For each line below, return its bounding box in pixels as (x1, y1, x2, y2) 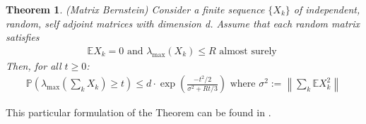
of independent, (293, 2, 360, 16)
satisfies (6, 30, 40, 44)
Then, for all (6, 58, 61, 73)
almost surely (219, 46, 277, 56)
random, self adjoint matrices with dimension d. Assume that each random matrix (6, 15, 360, 30)
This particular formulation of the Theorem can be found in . (6, 105, 271, 120)
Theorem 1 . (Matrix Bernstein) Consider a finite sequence (6, 2, 265, 16)
